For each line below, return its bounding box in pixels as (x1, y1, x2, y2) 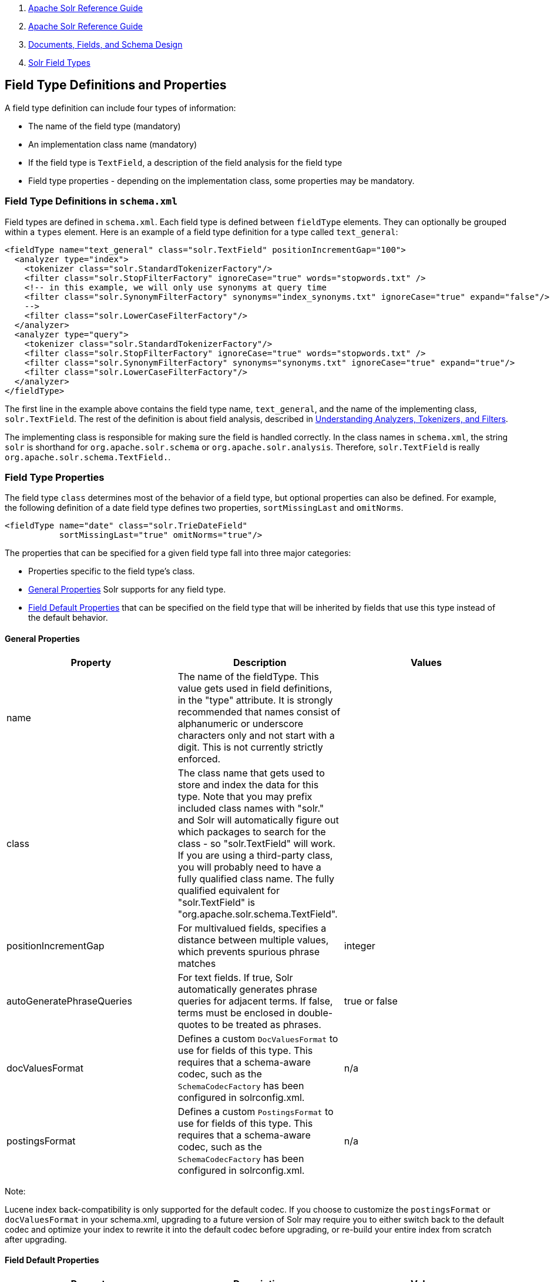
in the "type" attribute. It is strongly (177, 694, 333, 706)
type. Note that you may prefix (177, 790, 313, 802)
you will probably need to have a (177, 861, 321, 873)
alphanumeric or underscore (177, 717, 304, 729)
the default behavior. (28, 612, 108, 623)
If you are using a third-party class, (177, 849, 333, 861)
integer (344, 939, 375, 952)
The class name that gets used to (177, 766, 325, 779)
